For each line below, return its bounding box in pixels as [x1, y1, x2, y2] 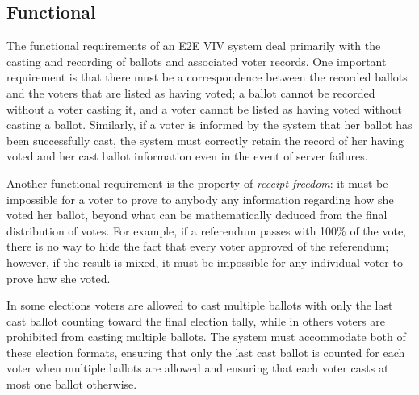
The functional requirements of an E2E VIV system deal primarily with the [6, 37, 381, 54]
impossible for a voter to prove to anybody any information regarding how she [6, 190, 394, 207]
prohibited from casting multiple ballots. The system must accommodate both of [6, 328, 406, 345]
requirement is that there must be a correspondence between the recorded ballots [6, 69, 408, 85]
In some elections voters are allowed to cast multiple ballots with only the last [6, 297, 393, 314]
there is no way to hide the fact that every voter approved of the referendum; [6, 238, 389, 255]
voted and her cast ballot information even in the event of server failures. [6, 148, 368, 164]
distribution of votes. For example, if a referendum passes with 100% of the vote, [6, 222, 407, 239]
